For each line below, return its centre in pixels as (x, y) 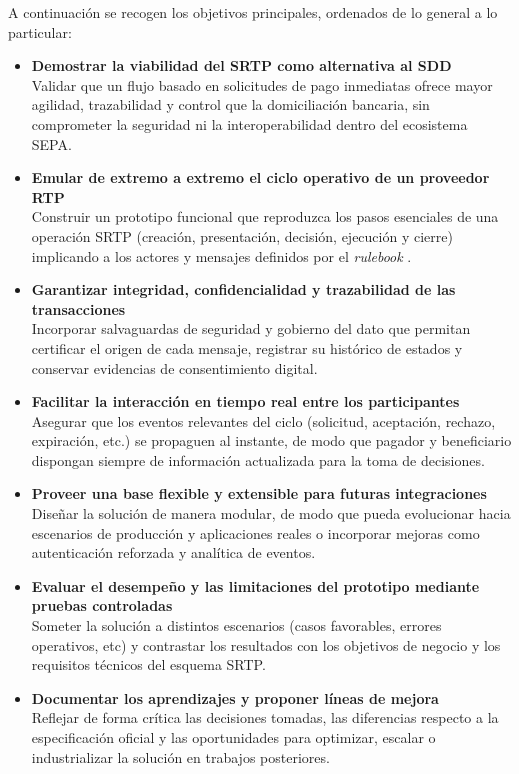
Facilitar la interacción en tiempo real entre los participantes (245, 401)
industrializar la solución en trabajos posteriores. (180, 756)
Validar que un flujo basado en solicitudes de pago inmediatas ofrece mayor (262, 84)
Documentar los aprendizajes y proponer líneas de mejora (235, 697)
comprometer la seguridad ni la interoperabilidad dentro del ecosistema (249, 123)
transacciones (78, 308)
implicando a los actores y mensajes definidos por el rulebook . (221, 255)
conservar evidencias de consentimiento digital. (174, 367)
